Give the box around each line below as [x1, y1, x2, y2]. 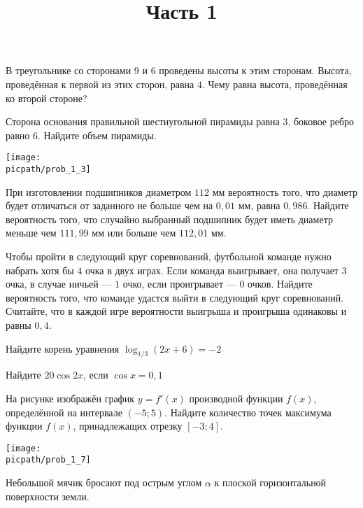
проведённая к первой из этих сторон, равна [6, 76, 194, 91]
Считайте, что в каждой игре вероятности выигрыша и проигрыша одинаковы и [6, 304, 347, 318]
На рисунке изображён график [6, 390, 134, 405]
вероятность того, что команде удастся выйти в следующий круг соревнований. [6, 290, 344, 304]
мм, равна [238, 198, 280, 213]
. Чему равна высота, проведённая [201, 76, 348, 91]
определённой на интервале [6, 404, 122, 419]
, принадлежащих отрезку [73, 418, 183, 433]
